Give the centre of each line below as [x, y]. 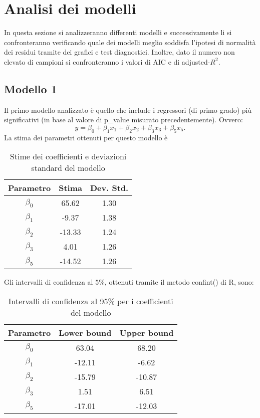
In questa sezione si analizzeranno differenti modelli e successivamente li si [118, 32]
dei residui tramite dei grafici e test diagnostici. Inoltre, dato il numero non [119, 52]
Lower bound [85, 332]
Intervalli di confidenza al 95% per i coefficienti [91, 301]
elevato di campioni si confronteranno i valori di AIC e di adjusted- [107, 61]
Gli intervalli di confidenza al [49, 282]
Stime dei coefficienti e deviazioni [68, 156]
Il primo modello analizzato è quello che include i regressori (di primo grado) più [128, 110]
